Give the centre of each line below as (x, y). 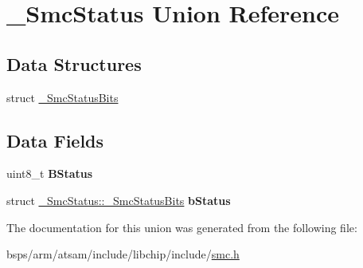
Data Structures (74, 63)
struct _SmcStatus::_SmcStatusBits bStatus (119, 200)
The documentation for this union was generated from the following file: (182, 227)
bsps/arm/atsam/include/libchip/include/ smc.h (123, 254)
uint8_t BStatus (50, 173)
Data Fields (55, 140)
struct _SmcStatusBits (62, 97)
